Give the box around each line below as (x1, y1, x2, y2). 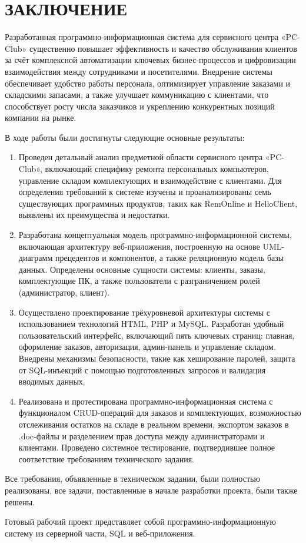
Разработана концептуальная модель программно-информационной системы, (18, 229, 292, 241)
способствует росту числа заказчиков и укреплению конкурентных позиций (5, 100, 275, 112)
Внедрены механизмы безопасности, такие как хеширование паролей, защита (18, 352, 295, 364)
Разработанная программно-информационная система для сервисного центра (5, 31, 279, 43)
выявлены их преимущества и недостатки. (18, 208, 170, 221)
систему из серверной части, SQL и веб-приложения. (5, 527, 195, 539)
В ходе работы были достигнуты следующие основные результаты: (5, 131, 245, 143)
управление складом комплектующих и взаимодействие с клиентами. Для (18, 174, 282, 186)
